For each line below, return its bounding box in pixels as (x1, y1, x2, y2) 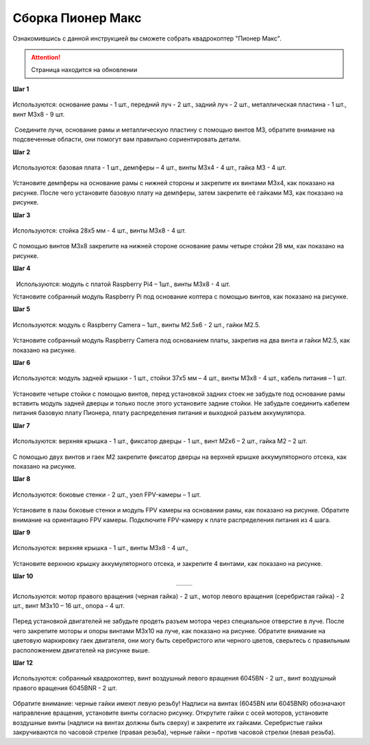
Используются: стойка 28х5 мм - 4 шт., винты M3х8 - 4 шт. (12, 226, 186, 235)
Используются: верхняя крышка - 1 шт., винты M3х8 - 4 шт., (12, 544, 188, 552)
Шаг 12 (12, 659, 34, 667)
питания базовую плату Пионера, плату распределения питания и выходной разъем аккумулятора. (12, 409, 306, 417)
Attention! (31, 53, 61, 61)
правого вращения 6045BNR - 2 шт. (12, 683, 118, 692)
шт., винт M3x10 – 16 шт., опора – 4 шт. (12, 601, 125, 610)
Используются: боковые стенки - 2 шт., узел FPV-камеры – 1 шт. (12, 490, 201, 499)
